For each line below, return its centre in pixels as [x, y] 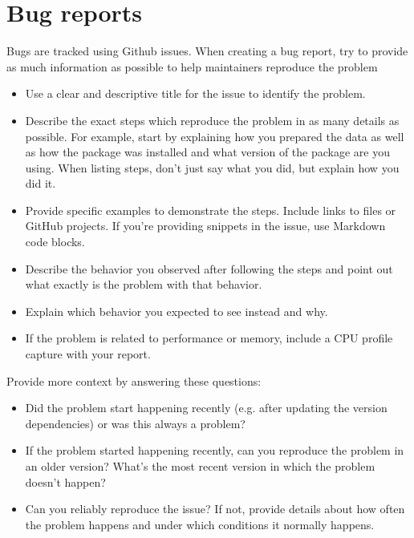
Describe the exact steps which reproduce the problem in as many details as [212, 120]
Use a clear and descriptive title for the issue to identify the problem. [195, 93]
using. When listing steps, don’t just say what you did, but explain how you [212, 167]
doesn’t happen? [65, 481]
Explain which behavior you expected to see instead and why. [177, 311]
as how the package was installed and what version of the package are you [207, 152]
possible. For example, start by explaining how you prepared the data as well [215, 136]
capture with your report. [88, 354]
